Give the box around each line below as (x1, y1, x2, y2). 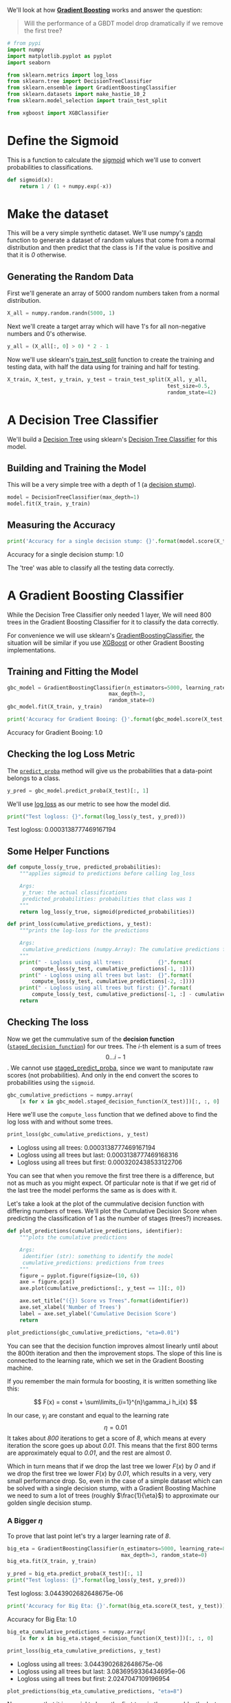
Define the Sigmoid (7, 132, 119, 148)
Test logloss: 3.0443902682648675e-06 (7, 1589, 124, 1597)
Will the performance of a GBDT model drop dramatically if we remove (23, 19, 223, 27)
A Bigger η (7, 1516, 43, 1526)
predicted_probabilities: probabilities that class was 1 (22, 895, 192, 902)
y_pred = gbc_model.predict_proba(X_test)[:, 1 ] (7, 787, 149, 794)
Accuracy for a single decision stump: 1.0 (7, 550, 124, 558)
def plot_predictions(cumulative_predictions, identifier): (7, 1228, 184, 1235)
